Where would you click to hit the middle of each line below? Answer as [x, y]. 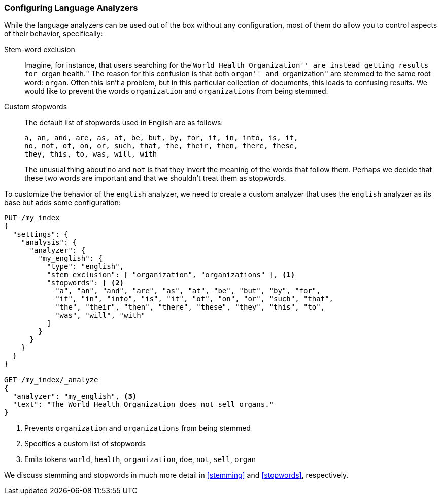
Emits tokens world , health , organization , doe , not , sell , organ [140, 459]
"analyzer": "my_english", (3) [75, 396]
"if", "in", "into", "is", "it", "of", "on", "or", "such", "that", [195, 299]
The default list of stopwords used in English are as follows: [124, 123]
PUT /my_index [32, 218]
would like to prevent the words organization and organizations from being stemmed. [176, 91]
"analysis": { [49, 242]
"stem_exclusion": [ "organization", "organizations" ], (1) [171, 275]
